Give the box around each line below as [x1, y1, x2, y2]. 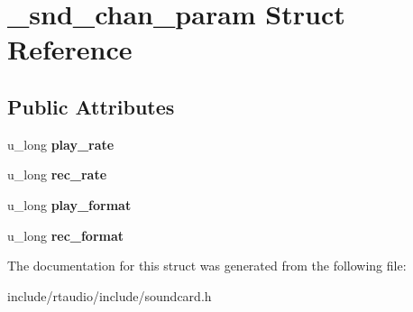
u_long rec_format [7, 225, 124, 244]
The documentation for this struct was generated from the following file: [7, 256, 407, 275]
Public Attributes [7, 92, 175, 120]
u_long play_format [7, 195, 132, 214]
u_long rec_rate [7, 165, 107, 184]
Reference [7, 31, 133, 68]
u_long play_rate [7, 134, 115, 153]
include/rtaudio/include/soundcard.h [7, 286, 212, 305]
